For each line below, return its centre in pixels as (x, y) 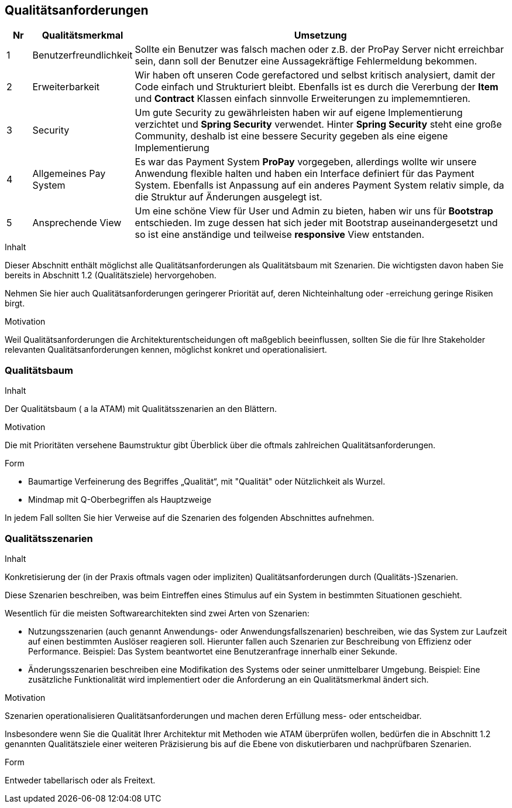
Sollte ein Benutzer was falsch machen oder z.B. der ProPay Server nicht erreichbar (319, 50)
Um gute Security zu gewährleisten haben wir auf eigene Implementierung (299, 113)
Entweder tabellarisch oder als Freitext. (80, 780)
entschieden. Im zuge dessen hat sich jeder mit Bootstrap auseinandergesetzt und (316, 223)
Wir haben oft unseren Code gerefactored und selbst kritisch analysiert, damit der (315, 75)
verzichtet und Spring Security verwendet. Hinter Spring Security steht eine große (318, 125)
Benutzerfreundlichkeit (83, 55)
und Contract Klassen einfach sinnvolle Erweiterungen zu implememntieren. (303, 99)
